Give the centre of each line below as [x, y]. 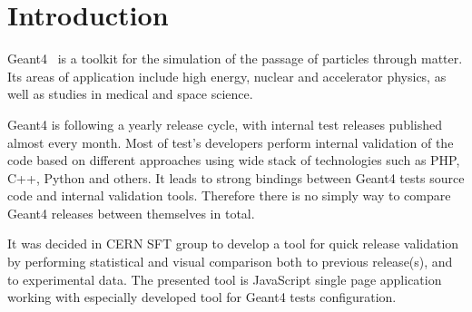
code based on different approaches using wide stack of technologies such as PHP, [234, 160]
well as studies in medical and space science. [130, 94]
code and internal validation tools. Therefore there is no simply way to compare [229, 195]
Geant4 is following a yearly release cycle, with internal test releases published [225, 124]
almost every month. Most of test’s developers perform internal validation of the [231, 142]
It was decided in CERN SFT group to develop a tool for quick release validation [233, 244]
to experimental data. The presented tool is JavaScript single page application [225, 279]
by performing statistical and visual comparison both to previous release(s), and [230, 262]
